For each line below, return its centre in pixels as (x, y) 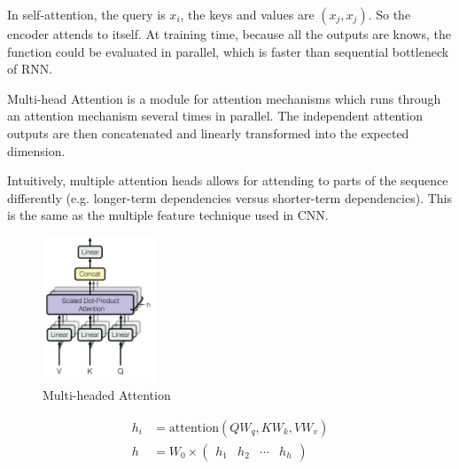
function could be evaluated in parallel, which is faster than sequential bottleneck (228, 51)
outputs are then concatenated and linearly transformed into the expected (208, 133)
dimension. (36, 150)
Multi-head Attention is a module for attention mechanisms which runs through (224, 98)
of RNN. (30, 69)
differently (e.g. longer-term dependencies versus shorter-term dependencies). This (229, 197)
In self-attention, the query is (86, 14)
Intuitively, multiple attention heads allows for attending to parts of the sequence (228, 180)
